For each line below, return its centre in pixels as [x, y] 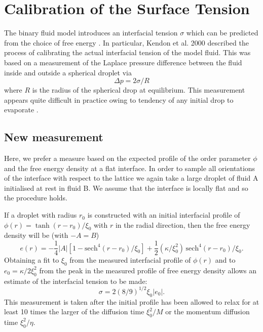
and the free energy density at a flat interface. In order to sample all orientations [130, 168]
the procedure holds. [36, 198]
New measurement [54, 137]
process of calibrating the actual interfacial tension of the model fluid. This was [127, 52]
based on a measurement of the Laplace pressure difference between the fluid [123, 62]
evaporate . [21, 110]
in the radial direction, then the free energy [183, 224]
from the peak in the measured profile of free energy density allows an [148, 270]
